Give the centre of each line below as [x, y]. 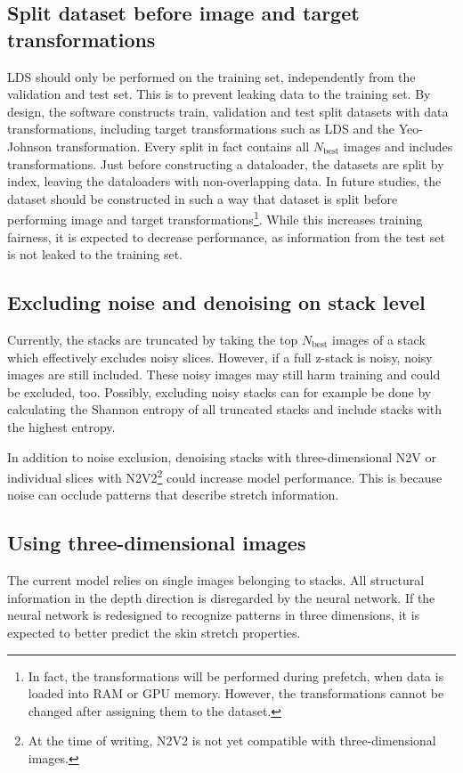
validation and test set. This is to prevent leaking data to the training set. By [219, 94]
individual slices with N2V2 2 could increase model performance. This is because [225, 476]
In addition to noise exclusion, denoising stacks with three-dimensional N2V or [222, 456]
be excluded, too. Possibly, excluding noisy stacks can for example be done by [219, 391]
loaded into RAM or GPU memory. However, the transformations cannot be [236, 693]
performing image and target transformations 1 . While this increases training [215, 218]
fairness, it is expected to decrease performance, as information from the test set [226, 236]
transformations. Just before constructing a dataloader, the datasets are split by [226, 163]
